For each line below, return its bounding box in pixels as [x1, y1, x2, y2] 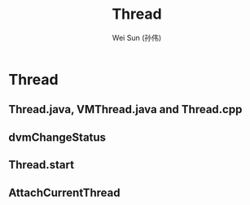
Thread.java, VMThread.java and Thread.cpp [8, 102, 243, 116]
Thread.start [8, 158, 75, 172]
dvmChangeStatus [8, 130, 107, 144]
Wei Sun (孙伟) [112, 33, 162, 42]
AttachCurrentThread [8, 185, 121, 199]
